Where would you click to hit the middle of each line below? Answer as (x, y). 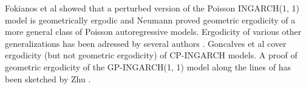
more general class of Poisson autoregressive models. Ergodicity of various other (153, 32)
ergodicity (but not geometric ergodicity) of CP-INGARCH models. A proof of (151, 55)
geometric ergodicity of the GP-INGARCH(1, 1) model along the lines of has (148, 66)
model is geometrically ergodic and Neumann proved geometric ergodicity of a (150, 20)
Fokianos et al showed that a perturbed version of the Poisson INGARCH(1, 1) (152, 8)
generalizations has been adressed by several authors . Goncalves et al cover (146, 43)
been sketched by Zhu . (48, 78)
